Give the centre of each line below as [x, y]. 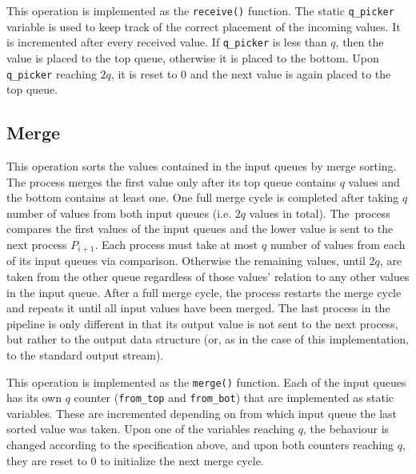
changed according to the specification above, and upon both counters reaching [200, 445]
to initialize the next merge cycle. [182, 460]
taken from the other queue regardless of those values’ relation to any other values [208, 276]
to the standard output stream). [85, 354]
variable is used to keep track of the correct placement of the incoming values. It [204, 26]
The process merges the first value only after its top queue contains [172, 181]
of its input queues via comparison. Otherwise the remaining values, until [186, 261]
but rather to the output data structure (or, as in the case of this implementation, [208, 339]
